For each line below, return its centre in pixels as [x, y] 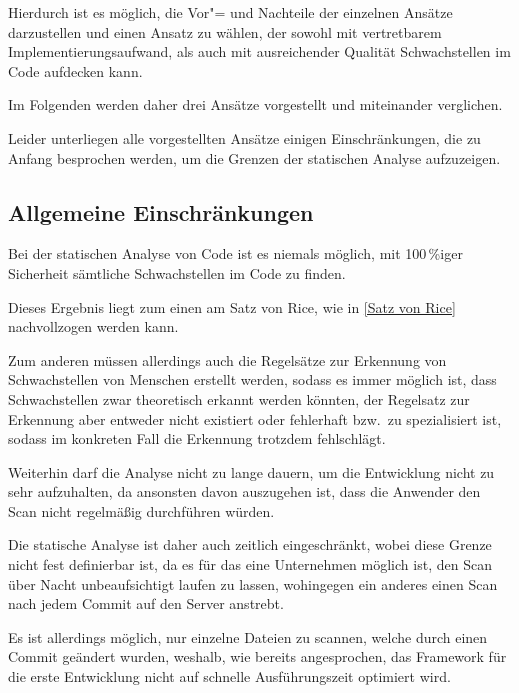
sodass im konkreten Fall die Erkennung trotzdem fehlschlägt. [197, 438]
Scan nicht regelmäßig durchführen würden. [141, 510]
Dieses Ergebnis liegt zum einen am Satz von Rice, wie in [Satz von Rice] [232, 306]
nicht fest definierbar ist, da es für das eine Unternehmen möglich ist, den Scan [250, 564]
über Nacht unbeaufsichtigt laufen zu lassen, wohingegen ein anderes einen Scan [253, 583]
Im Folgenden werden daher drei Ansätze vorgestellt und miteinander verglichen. [255, 104]
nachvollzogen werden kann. [93, 326]
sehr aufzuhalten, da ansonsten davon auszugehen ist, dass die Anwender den [244, 491]
